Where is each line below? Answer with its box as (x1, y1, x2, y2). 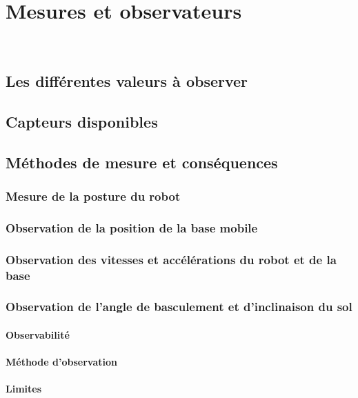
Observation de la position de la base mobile (6, 219, 258, 236)
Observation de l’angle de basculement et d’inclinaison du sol (6, 298, 352, 315)
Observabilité (6, 327, 70, 341)
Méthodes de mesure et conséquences (6, 151, 278, 172)
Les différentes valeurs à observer (6, 70, 248, 92)
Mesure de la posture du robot (6, 187, 181, 204)
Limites (6, 381, 42, 396)
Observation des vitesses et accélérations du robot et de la (6, 250, 337, 268)
